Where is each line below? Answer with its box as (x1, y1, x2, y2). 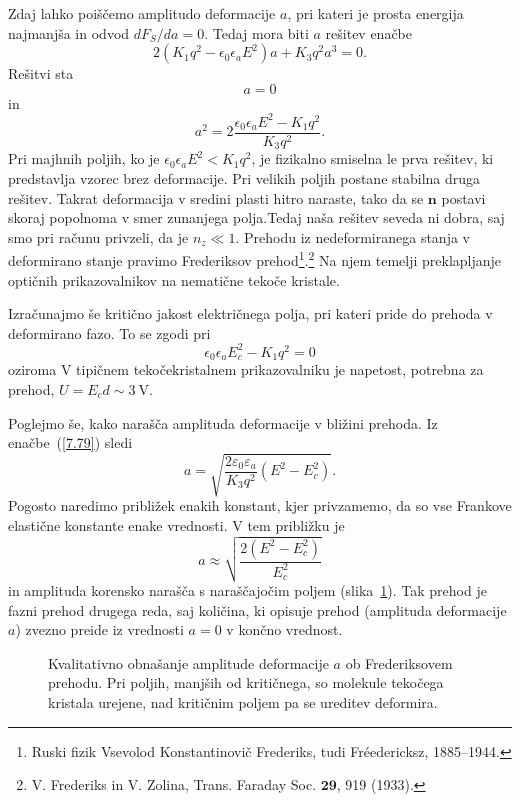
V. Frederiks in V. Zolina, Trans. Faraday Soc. (31, 774, 317, 795)
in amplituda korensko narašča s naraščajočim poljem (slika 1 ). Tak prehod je (8, 579, 487, 600)
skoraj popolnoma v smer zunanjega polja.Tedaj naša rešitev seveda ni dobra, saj (8, 207, 505, 228)
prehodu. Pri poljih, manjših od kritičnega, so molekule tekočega (48, 672, 444, 693)
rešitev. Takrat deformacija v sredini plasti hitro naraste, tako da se (8, 187, 424, 208)
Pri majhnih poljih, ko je (8, 148, 160, 169)
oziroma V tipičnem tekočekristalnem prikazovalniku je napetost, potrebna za (8, 359, 484, 380)
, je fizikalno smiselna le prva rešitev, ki (251, 148, 494, 169)
